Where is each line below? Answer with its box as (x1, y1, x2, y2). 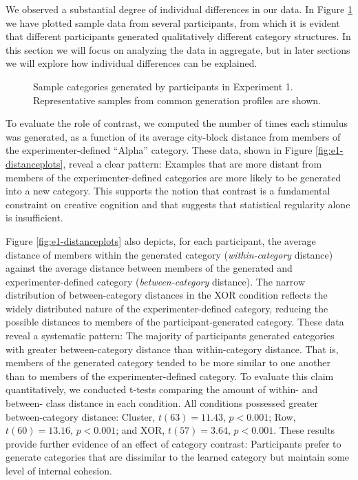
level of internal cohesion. (6, 463, 112, 477)
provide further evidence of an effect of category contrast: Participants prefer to (6, 436, 341, 450)
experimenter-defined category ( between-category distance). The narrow (6, 274, 306, 288)
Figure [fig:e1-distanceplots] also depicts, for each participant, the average (6, 233, 316, 248)
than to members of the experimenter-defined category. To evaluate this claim (6, 368, 334, 383)
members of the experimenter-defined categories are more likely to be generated (6, 170, 341, 184)
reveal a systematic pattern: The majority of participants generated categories (6, 328, 335, 343)
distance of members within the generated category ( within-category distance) (6, 247, 333, 261)
